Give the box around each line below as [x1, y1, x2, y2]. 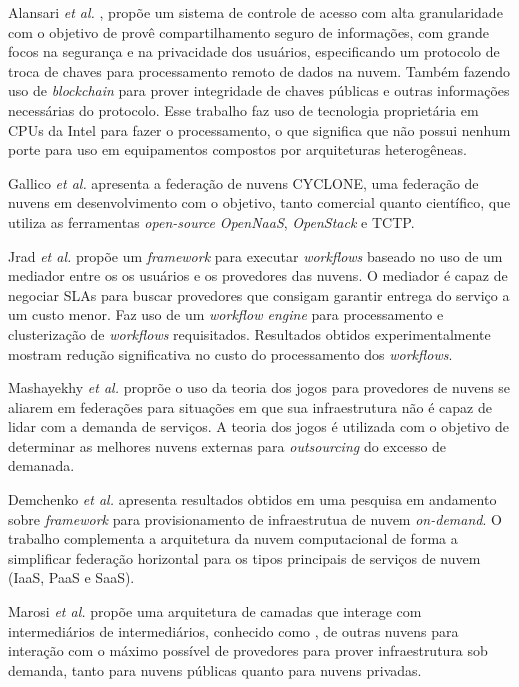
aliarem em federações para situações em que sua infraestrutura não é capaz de [8, 396, 492, 417]
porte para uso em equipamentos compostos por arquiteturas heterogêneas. [8, 139, 467, 160]
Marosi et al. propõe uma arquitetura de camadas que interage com [8, 601, 422, 622]
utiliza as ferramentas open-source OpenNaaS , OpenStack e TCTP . [8, 211, 415, 232]
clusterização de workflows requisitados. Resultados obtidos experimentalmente [8, 323, 491, 344]
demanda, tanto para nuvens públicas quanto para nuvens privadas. [8, 659, 422, 680]
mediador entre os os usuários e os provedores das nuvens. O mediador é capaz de [8, 265, 508, 286]
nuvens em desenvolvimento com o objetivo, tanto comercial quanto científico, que [8, 192, 511, 213]
